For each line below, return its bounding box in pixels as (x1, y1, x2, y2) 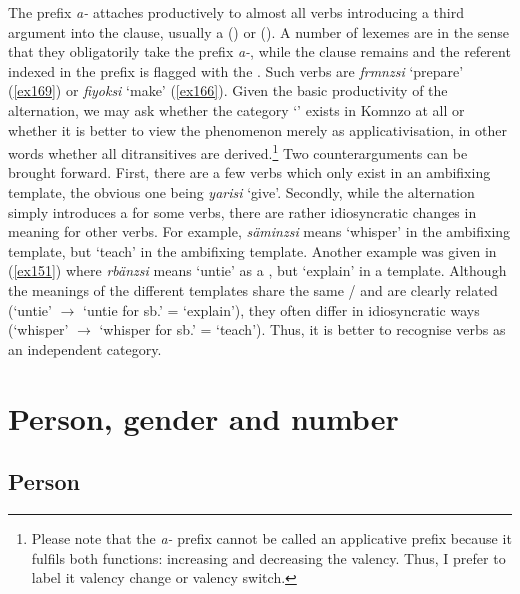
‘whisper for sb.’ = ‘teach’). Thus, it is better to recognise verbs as (99, 319, 506, 340)
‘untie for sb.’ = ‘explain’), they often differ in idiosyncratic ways (83, 299, 480, 320)
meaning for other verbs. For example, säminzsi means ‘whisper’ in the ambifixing (8, 221, 511, 242)
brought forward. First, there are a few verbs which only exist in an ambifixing (8, 162, 491, 183)
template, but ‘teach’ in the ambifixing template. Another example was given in (8, 240, 497, 261)
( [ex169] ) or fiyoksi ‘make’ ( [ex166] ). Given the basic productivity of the (8, 80, 448, 101)
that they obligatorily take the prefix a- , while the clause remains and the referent (8, 41, 511, 62)
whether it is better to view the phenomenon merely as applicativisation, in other (8, 119, 507, 140)
